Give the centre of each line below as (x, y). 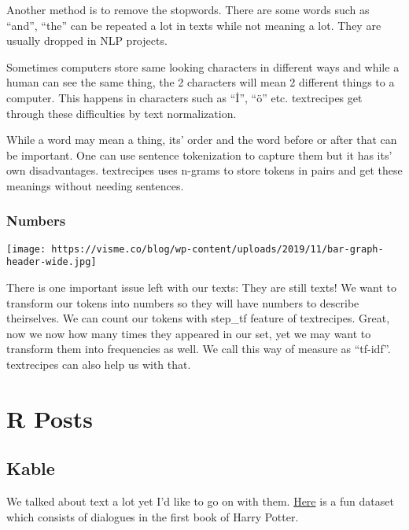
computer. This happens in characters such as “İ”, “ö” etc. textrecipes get (184, 97)
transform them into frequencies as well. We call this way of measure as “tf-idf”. (199, 349)
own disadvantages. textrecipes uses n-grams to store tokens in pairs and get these (204, 170)
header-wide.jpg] (52, 262)
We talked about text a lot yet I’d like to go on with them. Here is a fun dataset (200, 501)
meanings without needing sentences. (95, 185)
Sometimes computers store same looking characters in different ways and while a (203, 66)
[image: (26, 249)
